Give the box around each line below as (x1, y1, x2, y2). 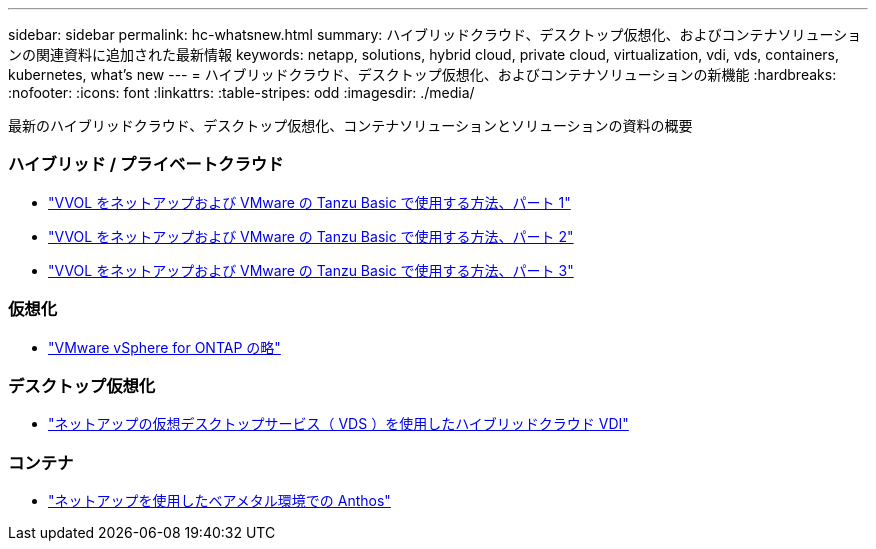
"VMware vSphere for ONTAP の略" (48, 338, 281, 356)
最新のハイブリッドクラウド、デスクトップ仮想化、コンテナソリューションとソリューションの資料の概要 (8, 117, 693, 134)
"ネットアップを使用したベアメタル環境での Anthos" (48, 492, 391, 509)
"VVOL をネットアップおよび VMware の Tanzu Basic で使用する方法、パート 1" (48, 193, 571, 211)
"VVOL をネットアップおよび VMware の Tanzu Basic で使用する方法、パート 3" (48, 261, 574, 279)
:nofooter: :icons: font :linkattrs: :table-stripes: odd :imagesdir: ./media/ (8, 84, 475, 101)
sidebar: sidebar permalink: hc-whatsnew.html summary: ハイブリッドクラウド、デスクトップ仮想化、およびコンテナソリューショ (8, 26, 862, 43)
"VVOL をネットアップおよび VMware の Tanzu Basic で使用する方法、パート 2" (48, 227, 574, 245)
